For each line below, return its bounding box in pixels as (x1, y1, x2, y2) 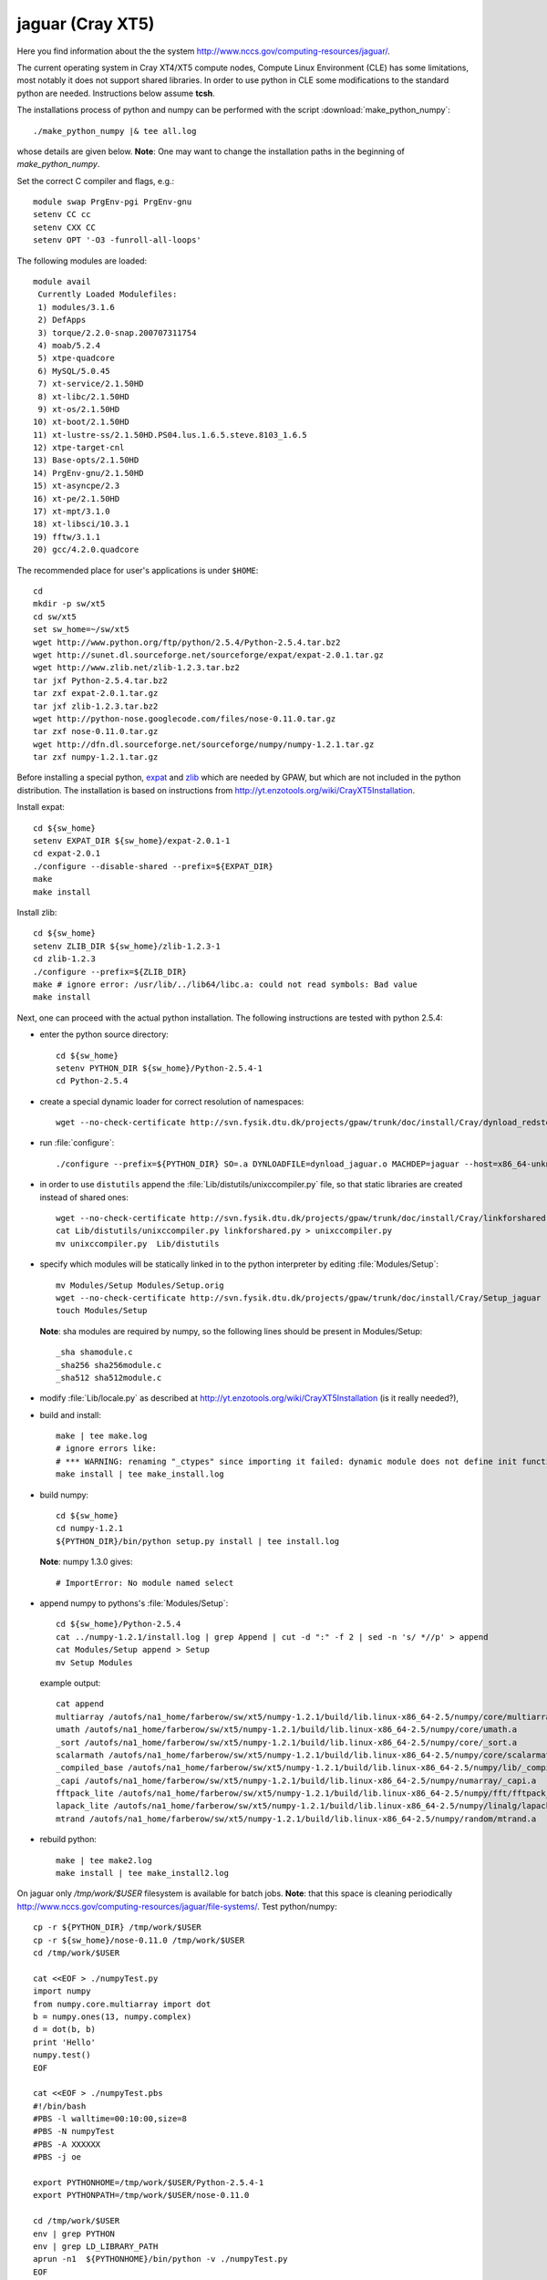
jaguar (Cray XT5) (16, 14, 155, 34)
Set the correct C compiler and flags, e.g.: (16, 175, 175, 186)
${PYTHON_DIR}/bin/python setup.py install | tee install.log (56, 1536, 340, 1546)
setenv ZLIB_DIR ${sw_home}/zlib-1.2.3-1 (33, 940, 221, 951)
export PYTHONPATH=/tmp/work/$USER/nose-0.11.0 (33, 2190, 250, 2201)
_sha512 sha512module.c (56, 1373, 162, 1383)
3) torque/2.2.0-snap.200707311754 (37, 327, 197, 337)
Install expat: (16, 802, 66, 813)
